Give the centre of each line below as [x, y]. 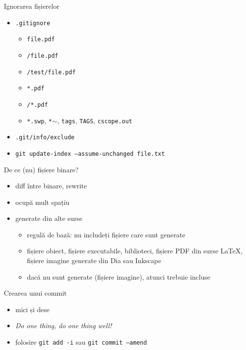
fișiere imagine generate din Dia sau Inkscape [94, 260]
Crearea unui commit [35, 293]
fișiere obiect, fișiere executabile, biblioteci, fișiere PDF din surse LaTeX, [135, 251]
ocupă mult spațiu [42, 202]
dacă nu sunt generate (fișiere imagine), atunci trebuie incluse [119, 276]
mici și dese [32, 309]
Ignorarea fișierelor [32, 6]
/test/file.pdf [51, 72]
